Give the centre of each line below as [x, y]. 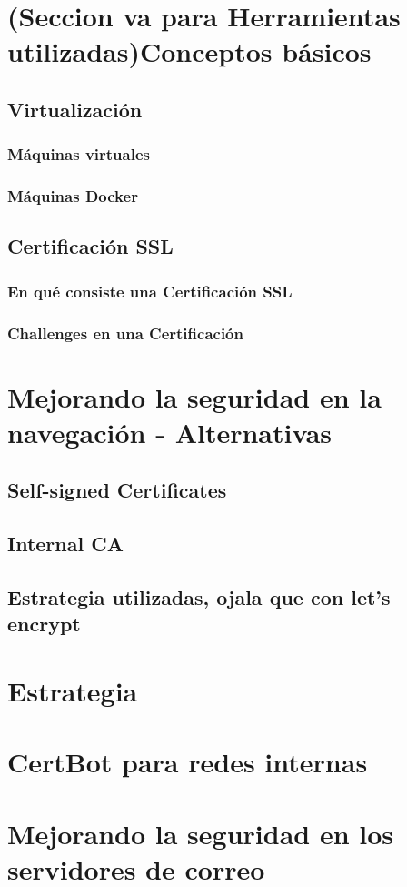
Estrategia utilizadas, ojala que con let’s [199, 597]
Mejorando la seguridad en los [201, 833]
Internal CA [65, 544]
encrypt [44, 624]
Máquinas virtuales [79, 154]
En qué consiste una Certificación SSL [150, 291]
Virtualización [75, 109]
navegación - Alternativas [170, 432]
